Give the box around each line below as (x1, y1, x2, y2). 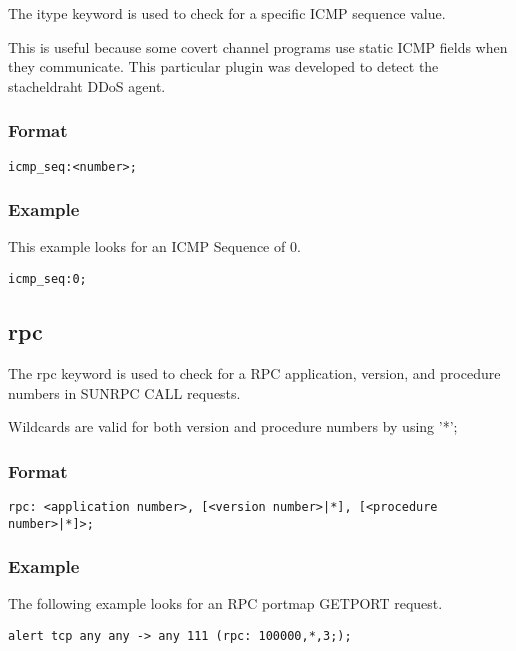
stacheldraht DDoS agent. (8, 75, 166, 96)
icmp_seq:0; (8, 272, 87, 287)
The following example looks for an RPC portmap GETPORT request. (8, 593, 443, 614)
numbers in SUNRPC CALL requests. (8, 382, 241, 403)
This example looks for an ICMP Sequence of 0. (8, 236, 301, 257)
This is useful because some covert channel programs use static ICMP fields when (8, 36, 508, 57)
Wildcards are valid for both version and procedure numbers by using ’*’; (8, 416, 458, 437)
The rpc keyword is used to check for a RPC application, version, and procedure (8, 362, 501, 383)
